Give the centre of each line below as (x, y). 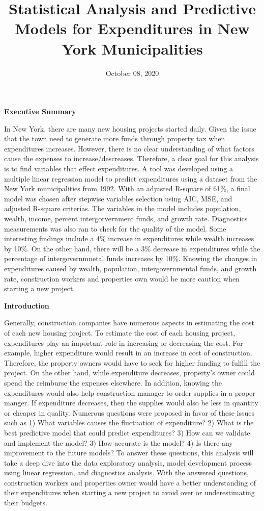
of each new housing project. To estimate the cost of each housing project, (120, 332)
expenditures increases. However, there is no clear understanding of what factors (129, 148)
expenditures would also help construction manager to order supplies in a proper (130, 392)
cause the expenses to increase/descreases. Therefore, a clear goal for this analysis (131, 158)
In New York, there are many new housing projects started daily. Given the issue (130, 128)
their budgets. (26, 503)
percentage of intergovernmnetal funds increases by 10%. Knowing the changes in (131, 258)
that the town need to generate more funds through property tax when (115, 138)
